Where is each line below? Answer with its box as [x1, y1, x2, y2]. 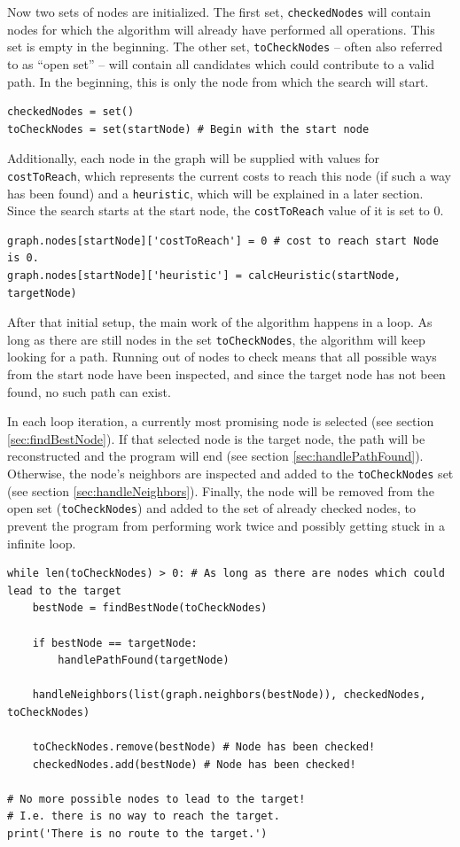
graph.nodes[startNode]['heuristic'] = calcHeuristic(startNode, [7, 269, 401, 283]
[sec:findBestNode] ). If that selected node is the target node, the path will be [7, 429, 425, 447]
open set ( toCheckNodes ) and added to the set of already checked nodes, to [7, 499, 417, 517]
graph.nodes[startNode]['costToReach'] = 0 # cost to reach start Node [7, 234, 439, 247]
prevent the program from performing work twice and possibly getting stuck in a [7, 516, 446, 534]
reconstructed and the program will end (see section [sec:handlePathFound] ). [7, 447, 424, 465]
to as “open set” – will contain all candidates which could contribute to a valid [7, 54, 435, 73]
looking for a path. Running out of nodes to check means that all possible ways [7, 347, 437, 366]
